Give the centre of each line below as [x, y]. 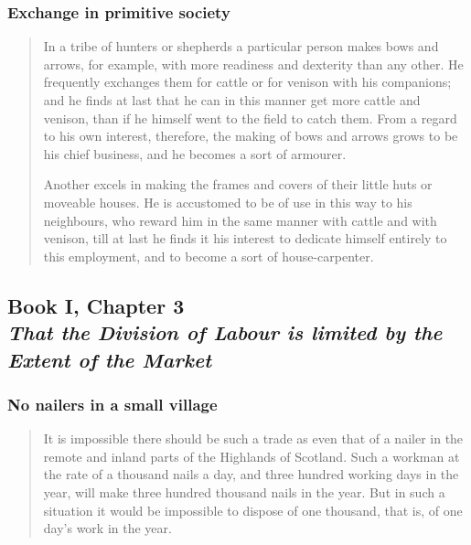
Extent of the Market [110, 359]
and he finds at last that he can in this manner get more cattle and [232, 100]
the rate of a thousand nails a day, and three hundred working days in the [251, 474]
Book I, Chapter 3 [96, 305]
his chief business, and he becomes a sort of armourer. [195, 153]
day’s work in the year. [107, 528]
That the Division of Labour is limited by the [225, 332]
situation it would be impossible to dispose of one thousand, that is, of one [253, 510]
